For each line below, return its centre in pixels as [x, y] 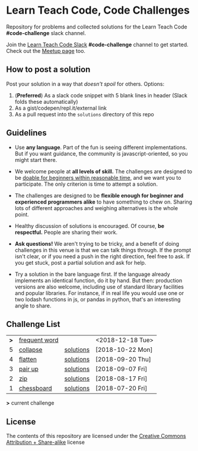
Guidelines [26, 133]
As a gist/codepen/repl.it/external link [61, 108]
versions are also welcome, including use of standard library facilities [99, 287]
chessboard [35, 388]
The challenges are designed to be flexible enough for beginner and [99, 195]
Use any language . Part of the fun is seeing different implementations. [101, 147]
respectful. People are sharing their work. [66, 232]
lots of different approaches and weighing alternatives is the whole [96, 208]
